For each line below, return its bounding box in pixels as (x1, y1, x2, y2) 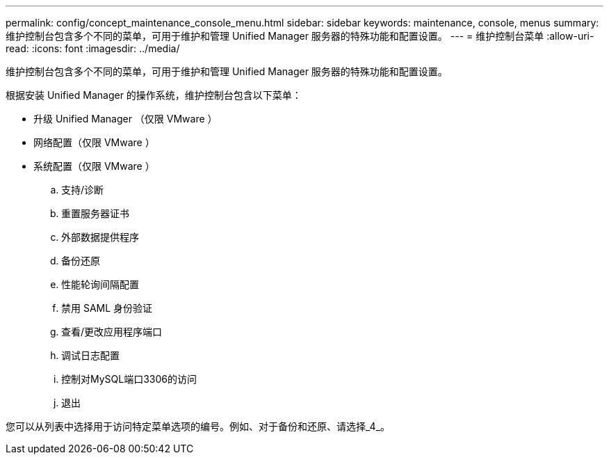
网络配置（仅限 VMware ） (33, 136, 155, 148)
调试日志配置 (61, 349, 120, 361)
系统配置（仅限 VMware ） (33, 160, 155, 172)
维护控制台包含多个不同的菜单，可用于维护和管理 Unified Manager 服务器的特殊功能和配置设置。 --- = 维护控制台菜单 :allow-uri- (6, 30, 594, 42)
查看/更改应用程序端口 (61, 326, 163, 338)
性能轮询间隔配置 (61, 278, 139, 290)
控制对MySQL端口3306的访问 (61, 373, 197, 385)
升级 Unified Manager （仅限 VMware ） (33, 113, 218, 125)
